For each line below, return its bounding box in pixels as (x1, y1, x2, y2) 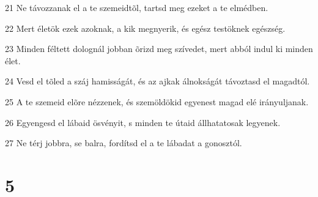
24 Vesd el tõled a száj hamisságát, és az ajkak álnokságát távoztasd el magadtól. (5, 75, 310, 87)
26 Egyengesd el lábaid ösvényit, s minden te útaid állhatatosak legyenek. (5, 116, 281, 128)
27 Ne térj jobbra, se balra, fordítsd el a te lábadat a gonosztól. (5, 136, 242, 149)
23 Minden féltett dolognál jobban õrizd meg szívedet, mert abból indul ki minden (5, 42, 313, 55)
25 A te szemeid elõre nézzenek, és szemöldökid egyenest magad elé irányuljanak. (5, 95, 309, 108)
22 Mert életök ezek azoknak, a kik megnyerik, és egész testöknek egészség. (5, 21, 286, 34)
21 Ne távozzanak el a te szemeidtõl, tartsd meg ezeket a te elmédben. (5, 1, 268, 13)
